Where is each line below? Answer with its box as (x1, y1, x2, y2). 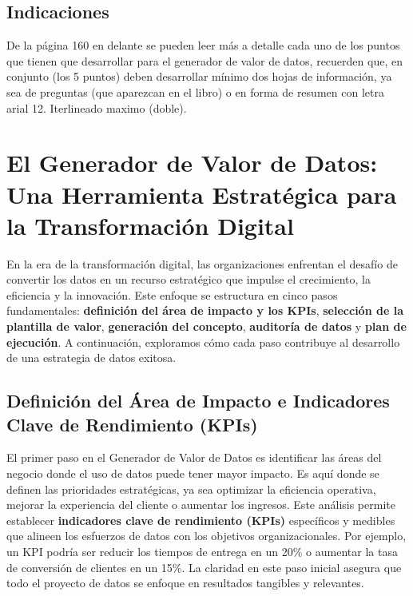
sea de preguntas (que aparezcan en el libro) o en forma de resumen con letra (6, 83, 384, 100)
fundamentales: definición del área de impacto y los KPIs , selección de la (6, 302, 403, 319)
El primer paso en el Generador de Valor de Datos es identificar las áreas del (6, 449, 382, 466)
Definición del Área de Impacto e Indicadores (6, 388, 390, 413)
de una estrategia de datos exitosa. (6, 349, 177, 366)
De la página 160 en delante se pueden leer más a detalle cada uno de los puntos (6, 37, 400, 54)
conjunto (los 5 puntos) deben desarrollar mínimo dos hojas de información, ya (6, 68, 392, 85)
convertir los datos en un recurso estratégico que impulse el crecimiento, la (6, 271, 371, 288)
